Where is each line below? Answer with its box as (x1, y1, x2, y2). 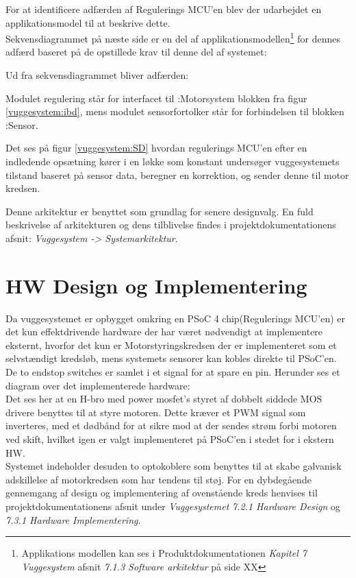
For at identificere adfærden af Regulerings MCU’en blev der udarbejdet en (5, 2, 322, 16)
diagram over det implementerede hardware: (5, 378, 190, 392)
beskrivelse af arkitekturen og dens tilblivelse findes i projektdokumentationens (5, 217, 336, 232)
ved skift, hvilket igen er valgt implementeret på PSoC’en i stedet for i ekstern (5, 432, 334, 446)
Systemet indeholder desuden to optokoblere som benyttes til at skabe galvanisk (5, 459, 342, 473)
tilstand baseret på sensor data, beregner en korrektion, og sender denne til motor (5, 167, 349, 182)
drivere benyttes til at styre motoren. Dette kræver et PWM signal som (5, 405, 306, 419)
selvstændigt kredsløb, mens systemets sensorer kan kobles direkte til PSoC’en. (5, 351, 337, 365)
